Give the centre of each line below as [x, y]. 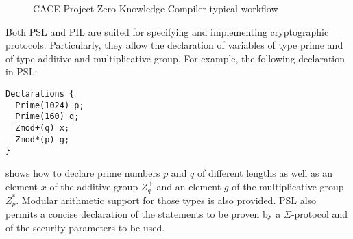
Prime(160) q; [47, 117]
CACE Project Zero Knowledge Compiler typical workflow [156, 8]
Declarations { [40, 93]
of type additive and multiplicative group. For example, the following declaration [175, 58]
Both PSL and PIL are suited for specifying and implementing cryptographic [167, 31]
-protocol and [319, 214]
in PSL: [22, 72]
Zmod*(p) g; [42, 139]
